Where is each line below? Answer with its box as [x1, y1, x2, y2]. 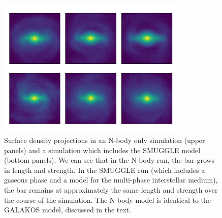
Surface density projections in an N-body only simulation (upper [4, 134, 205, 145]
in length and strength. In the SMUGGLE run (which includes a [4, 164, 205, 175]
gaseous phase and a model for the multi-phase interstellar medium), [4, 174, 218, 185]
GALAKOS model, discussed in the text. [4, 204, 132, 215]
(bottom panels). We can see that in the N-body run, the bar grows [4, 155, 215, 165]
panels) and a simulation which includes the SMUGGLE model [4, 144, 201, 155]
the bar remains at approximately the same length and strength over [4, 184, 218, 195]
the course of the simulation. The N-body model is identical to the [4, 194, 211, 205]
